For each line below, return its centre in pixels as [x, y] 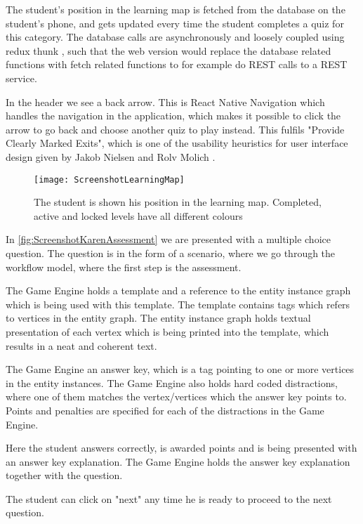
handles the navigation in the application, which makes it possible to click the [173, 116]
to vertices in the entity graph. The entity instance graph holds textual [158, 318]
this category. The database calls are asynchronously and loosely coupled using [175, 37]
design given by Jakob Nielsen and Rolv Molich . [111, 156]
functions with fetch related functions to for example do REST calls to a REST [177, 64]
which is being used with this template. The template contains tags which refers [178, 304]
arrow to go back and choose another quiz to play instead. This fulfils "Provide [175, 129]
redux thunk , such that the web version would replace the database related [169, 50]
